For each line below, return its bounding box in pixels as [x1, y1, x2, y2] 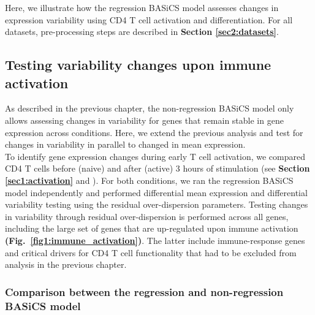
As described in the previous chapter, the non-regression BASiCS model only [5, 102, 294, 115]
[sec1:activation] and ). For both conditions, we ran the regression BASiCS [5, 173, 294, 186]
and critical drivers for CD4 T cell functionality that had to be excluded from [5, 246, 297, 259]
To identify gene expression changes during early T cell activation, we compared [5, 150, 305, 162]
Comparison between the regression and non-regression [5, 284, 284, 299]
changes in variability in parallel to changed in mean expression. [5, 138, 246, 151]
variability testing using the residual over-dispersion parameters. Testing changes [5, 198, 308, 211]
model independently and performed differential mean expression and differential [5, 186, 308, 199]
